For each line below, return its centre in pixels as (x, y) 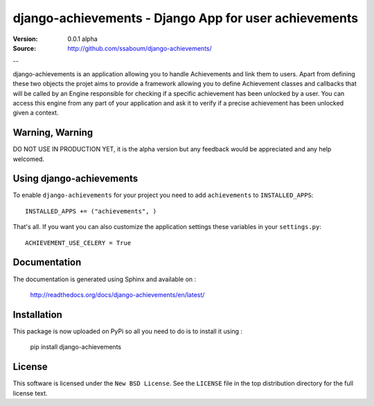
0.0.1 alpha (83, 39)
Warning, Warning (53, 133)
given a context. (36, 113)
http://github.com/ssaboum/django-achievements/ (140, 48)
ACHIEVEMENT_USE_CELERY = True (78, 243)
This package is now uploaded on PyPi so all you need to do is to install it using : (127, 331)
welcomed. (29, 159)
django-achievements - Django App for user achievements (186, 18)
